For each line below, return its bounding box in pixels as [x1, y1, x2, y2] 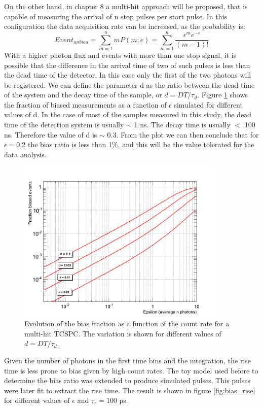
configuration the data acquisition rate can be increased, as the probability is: [4, 21, 245, 31]
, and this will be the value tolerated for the [118, 139, 254, 150]
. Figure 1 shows [197, 89, 248, 100]
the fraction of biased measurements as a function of [4, 99, 167, 110]
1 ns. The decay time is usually [134, 119, 231, 130]
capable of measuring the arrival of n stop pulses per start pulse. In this [4, 11, 227, 21]
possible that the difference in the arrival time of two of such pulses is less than [4, 59, 250, 70]
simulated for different [174, 99, 243, 110]
